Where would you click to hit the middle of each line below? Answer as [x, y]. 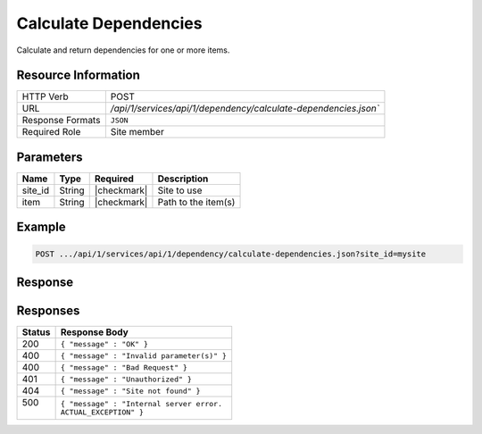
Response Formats [61, 121]
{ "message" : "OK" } [104, 344]
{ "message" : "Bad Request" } [124, 367]
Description [183, 179]
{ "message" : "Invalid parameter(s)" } [144, 356]
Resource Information [78, 75]
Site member [137, 132]
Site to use [180, 190]
